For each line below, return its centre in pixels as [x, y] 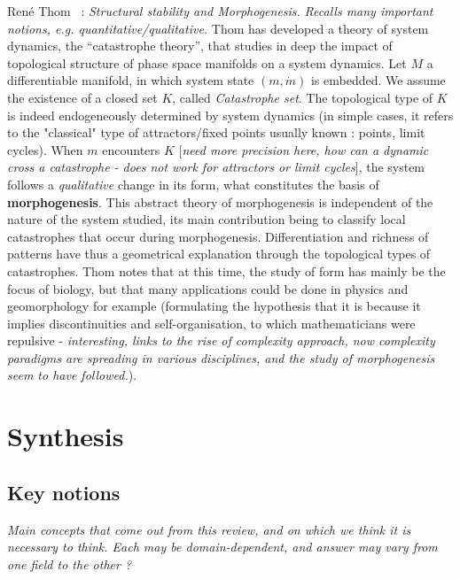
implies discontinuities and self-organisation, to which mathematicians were [211, 323]
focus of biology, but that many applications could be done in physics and [208, 288]
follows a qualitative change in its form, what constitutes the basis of [193, 184]
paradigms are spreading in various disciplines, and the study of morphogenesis [221, 357]
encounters [131, 149]
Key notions [64, 492]
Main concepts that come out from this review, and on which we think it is [209, 529]
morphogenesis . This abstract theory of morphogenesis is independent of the [220, 201]
